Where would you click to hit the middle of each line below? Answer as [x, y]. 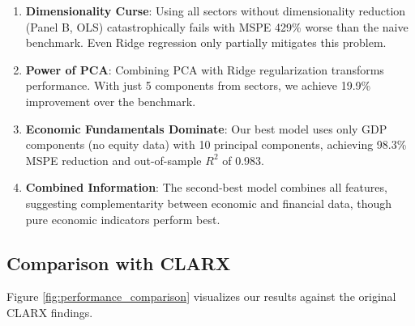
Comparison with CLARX [119, 262]
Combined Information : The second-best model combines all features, [206, 187]
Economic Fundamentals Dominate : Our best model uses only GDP [206, 128]
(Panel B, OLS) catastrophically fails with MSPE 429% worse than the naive [217, 26]
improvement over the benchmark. [111, 101]
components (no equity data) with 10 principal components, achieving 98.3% [216, 144]
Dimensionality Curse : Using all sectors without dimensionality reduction [216, 11]
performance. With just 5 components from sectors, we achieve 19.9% [198, 85]
